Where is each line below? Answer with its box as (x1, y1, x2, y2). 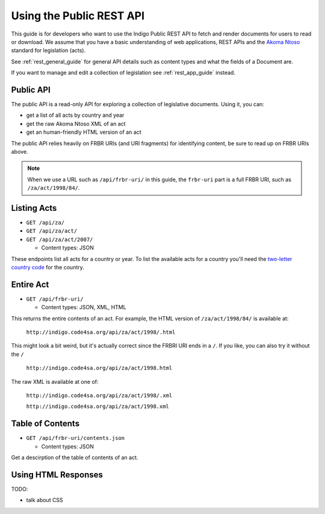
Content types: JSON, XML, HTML (41, 304, 126, 311)
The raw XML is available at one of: (11, 378, 99, 385)
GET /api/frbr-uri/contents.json (26, 434, 125, 442)
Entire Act (11, 279, 49, 289)
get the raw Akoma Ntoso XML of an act (26, 120, 126, 127)
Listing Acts (11, 202, 57, 213)
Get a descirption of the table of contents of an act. (11, 454, 138, 461)
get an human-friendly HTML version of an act (26, 128, 141, 136)
